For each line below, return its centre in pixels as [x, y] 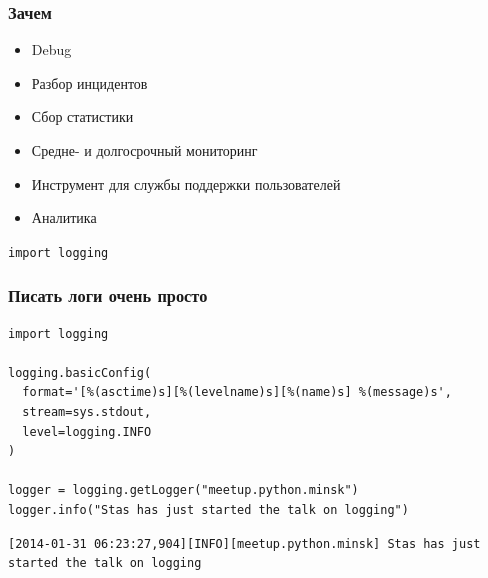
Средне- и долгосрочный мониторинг [144, 150]
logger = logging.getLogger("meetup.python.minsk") [183, 490]
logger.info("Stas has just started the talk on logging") [208, 510]
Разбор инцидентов [89, 82]
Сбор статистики [82, 116]
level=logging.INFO [87, 431]
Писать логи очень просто [108, 295]
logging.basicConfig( [80, 372]
